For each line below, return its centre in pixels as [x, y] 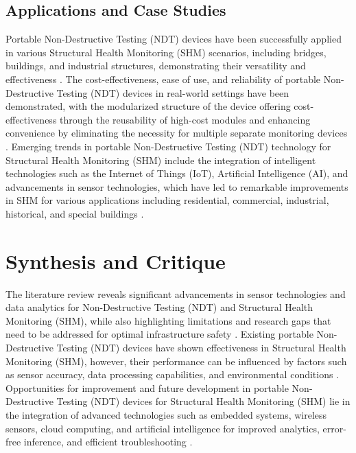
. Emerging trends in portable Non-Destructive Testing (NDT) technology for [168, 146]
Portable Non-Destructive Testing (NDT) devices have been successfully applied [174, 39]
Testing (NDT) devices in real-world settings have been [173, 92]
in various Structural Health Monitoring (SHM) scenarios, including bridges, [166, 52]
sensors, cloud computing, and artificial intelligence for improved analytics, [163, 428]
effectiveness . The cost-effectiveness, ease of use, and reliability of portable [163, 79]
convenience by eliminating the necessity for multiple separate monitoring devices [177, 133]
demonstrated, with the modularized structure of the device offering [148, 106]
